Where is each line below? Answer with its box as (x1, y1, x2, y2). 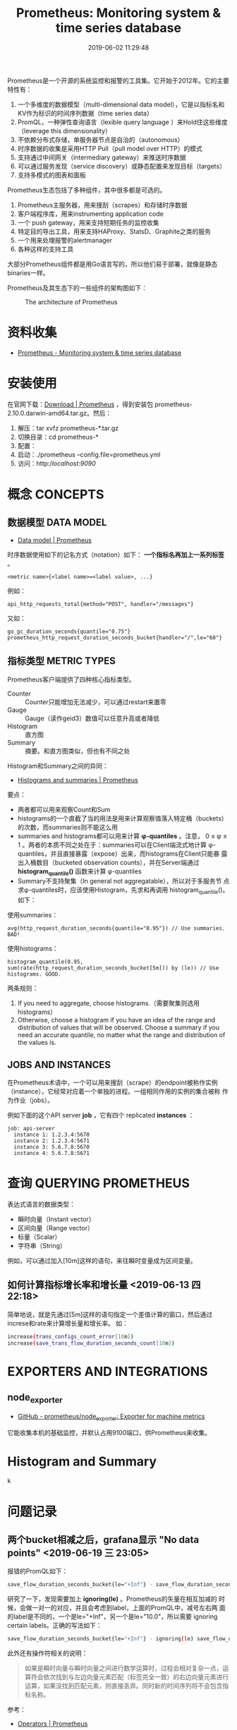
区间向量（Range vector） (17, 1223, 94, 1232)
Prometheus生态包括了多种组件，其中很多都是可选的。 (7, 186, 166, 194)
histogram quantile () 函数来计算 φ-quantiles (17, 866, 142, 877)
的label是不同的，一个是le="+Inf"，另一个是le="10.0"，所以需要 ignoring (7, 1612, 218, 1621)
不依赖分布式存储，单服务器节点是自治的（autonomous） (17, 135, 184, 144)
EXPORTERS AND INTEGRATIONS (7, 1363, 208, 1379)
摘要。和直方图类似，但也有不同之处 (25, 746, 130, 755)
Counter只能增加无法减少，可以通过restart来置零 (25, 697, 167, 706)
